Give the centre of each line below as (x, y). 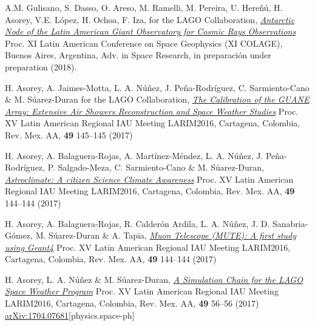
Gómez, (19, 235)
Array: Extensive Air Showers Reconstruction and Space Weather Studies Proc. (152, 111)
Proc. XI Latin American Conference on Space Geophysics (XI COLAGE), (144, 43)
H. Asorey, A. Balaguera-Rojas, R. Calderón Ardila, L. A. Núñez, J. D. (137, 223)
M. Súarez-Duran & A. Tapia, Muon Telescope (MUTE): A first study (166, 235)
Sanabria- (290, 223)
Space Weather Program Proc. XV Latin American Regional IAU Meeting (142, 291)
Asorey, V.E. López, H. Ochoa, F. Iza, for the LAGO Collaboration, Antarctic (150, 19)
